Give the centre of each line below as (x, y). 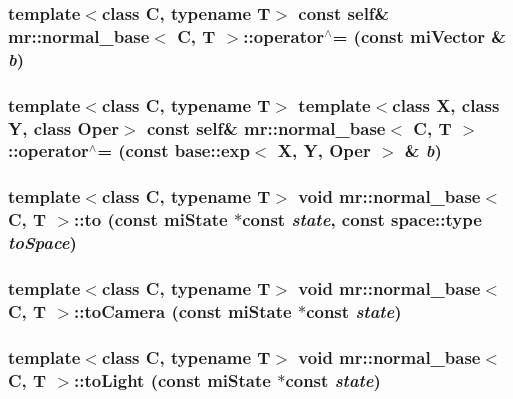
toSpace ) (42, 242)
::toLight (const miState (172, 379)
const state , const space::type (362, 219)
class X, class (446, 104)
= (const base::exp (173, 150)
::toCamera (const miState (183, 310)
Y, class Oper (64, 127)
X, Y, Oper (324, 150)
